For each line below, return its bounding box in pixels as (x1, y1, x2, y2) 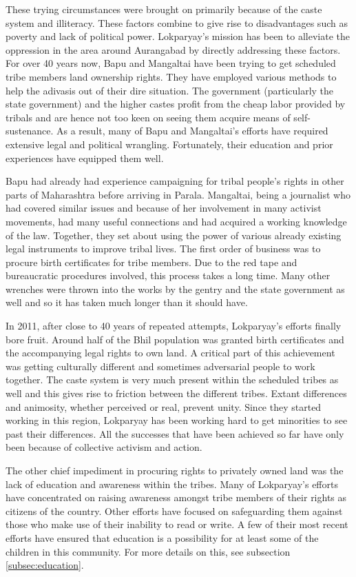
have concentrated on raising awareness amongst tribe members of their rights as (6, 490, 347, 505)
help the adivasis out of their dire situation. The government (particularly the (6, 83, 334, 97)
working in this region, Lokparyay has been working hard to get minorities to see (6, 413, 348, 427)
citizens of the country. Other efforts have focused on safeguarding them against (6, 503, 343, 518)
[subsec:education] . (6, 558, 84, 572)
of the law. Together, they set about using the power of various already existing (6, 227, 342, 242)
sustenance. (6, 123, 54, 138)
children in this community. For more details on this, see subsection (6, 544, 291, 558)
